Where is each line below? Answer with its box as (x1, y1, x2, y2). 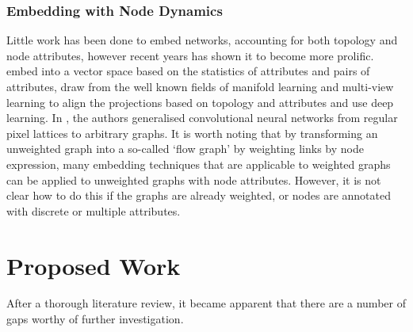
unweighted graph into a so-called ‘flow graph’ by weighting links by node (6, 140, 364, 157)
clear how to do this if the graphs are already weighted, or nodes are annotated (6, 187, 392, 204)
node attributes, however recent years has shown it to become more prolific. (6, 47, 374, 63)
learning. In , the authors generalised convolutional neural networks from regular (6, 109, 398, 126)
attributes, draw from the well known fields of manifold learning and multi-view (6, 78, 394, 94)
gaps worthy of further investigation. (6, 311, 184, 327)
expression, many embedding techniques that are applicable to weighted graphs (6, 155, 391, 172)
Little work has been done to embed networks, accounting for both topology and (6, 32, 398, 48)
